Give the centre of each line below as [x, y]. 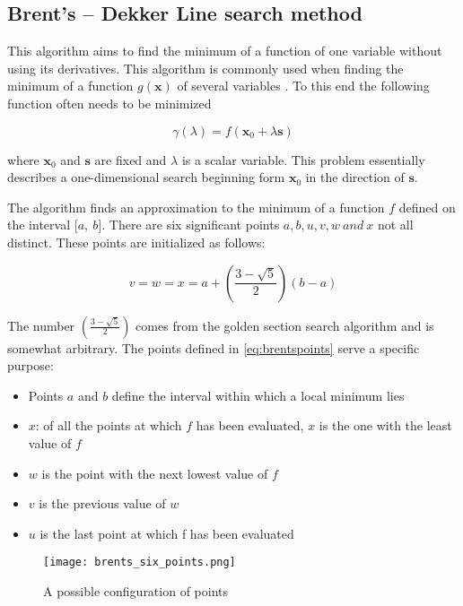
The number [41, 325]
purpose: [31, 365]
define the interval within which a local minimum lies [258, 395]
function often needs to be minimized [109, 103]
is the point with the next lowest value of [155, 473]
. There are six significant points [191, 225]
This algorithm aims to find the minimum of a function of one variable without [225, 51]
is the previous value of [102, 503]
